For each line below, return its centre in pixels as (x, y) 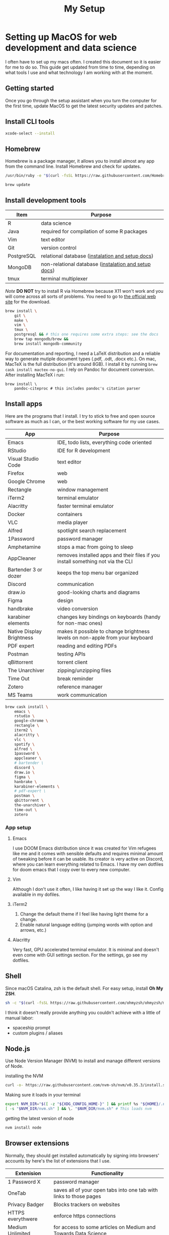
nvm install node (23, 1128)
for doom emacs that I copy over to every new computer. (71, 869)
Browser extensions (37, 1144)
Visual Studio (23, 459)
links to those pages (77, 1196)
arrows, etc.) (33, 930)
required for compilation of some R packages (94, 231)
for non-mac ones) (80, 623)
